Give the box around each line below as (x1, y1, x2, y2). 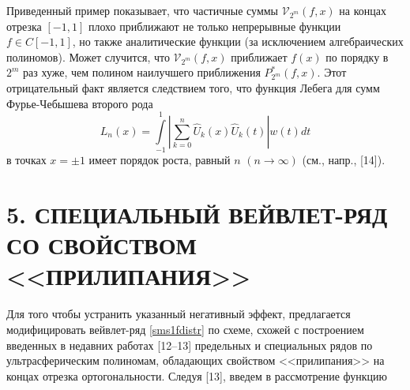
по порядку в (325, 48, 389, 65)
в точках (6, 152, 47, 168)
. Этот (317, 64, 347, 81)
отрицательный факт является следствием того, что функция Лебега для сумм (6, 79, 380, 96)
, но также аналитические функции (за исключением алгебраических (72, 33, 404, 50)
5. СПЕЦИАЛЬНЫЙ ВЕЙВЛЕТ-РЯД (6, 198, 388, 231)
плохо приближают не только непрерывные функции (88, 17, 341, 34)
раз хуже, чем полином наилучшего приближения (23, 64, 261, 81)
